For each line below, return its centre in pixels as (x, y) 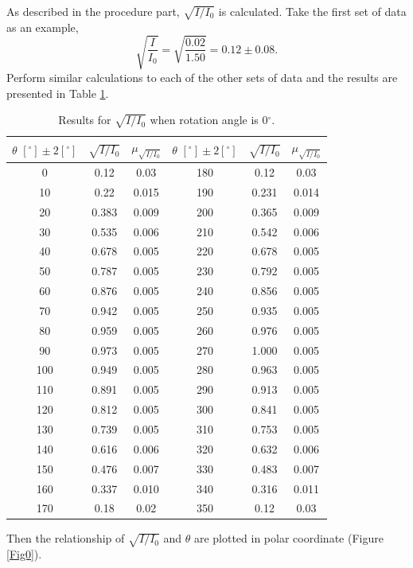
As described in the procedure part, (93, 11)
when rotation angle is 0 (209, 120)
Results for (85, 120)
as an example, (43, 27)
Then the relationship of (66, 538)
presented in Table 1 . (58, 93)
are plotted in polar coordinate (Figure (288, 538)
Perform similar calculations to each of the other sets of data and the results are (202, 77)
